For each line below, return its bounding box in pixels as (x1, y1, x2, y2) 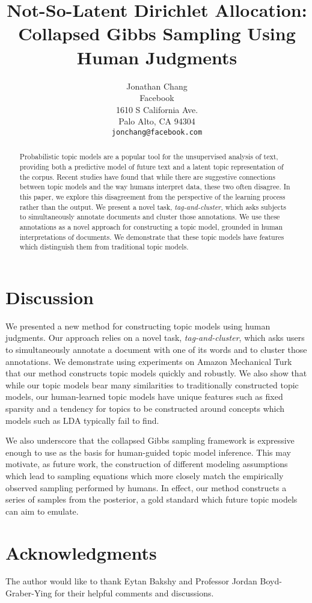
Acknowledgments (5, 540, 157, 565)
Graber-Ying (5, 587, 52, 599)
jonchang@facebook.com (111, 127, 203, 136)
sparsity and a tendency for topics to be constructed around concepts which (5, 402, 285, 414)
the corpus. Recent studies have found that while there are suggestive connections (19, 171, 275, 182)
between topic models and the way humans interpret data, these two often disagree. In (19, 182, 290, 192)
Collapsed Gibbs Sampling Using (18, 21, 296, 46)
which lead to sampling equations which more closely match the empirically (5, 469, 284, 482)
